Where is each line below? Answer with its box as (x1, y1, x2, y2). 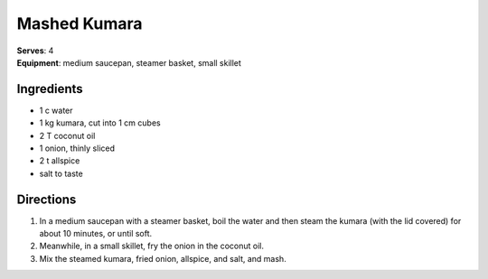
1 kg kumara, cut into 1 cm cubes (39, 117, 162, 128)
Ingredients (16, 81, 83, 97)
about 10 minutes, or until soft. (39, 228, 153, 239)
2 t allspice (39, 155, 80, 166)
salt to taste (39, 168, 83, 179)
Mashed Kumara (16, 14, 144, 33)
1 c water (39, 105, 73, 116)
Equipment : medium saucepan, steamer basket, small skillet (16, 57, 241, 68)
